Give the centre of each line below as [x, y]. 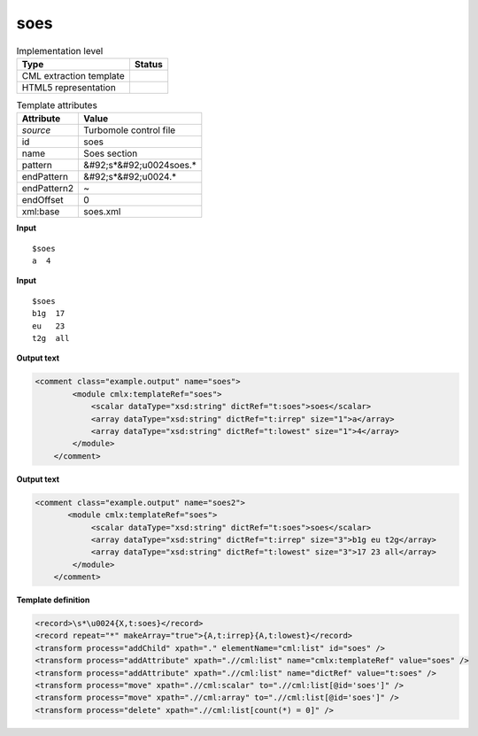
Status [148, 64]
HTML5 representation [69, 87]
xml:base [41, 212]
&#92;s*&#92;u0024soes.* [140, 166]
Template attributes [57, 105]
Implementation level [60, 50]
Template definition [53, 600]
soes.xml [102, 212]
